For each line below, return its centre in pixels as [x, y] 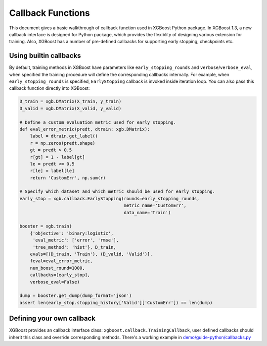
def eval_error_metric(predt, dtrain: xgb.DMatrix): [85, 129]
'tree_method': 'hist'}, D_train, [74, 247]
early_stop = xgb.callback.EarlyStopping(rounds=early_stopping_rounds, [110, 199]
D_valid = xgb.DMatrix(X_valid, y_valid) [70, 108]
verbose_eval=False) [55, 282]
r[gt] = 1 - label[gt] [57, 157]
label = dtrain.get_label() [64, 136]
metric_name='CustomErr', [155, 205]
